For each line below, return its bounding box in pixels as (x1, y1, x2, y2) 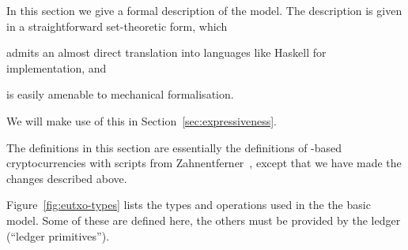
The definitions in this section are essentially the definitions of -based (6, 139, 342, 155)
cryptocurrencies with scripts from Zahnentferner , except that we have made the (6, 155, 402, 171)
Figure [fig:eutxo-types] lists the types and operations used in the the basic (6, 196, 371, 213)
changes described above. (6, 170, 127, 186)
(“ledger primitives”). (6, 227, 110, 244)
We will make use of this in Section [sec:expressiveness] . (6, 112, 278, 129)
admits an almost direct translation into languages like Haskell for (6, 44, 327, 61)
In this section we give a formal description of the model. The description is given (6, 2, 402, 18)
